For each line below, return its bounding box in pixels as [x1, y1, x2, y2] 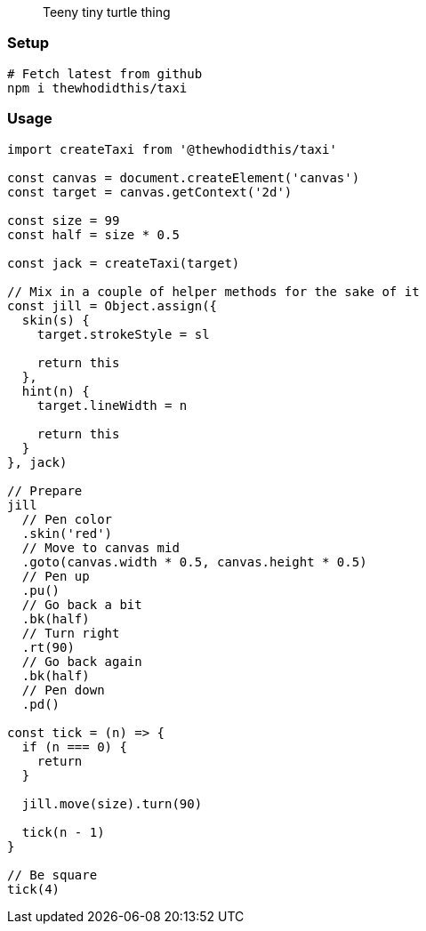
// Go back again [21, 654, 142, 669]
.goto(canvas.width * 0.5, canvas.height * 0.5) [21, 554, 367, 569]
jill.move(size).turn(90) [21, 796, 203, 811]
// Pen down [21, 682, 105, 697]
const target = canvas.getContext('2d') [7, 184, 293, 199]
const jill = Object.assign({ [7, 298, 218, 313]
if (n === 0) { [21, 739, 127, 754]
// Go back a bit [21, 597, 142, 612]
